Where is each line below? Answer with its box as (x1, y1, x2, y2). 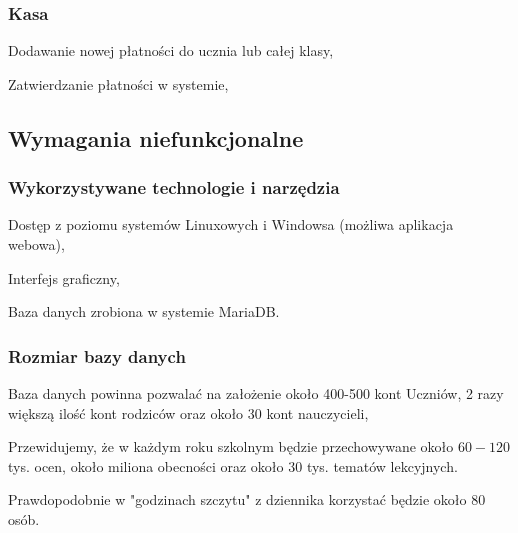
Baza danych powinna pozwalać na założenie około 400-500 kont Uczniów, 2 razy (8, 383, 504, 403)
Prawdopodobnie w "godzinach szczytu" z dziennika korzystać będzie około (8, 489, 467, 510)
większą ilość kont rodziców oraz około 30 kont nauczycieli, (8, 402, 369, 423)
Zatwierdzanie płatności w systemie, (8, 73, 229, 94)
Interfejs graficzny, (8, 267, 120, 288)
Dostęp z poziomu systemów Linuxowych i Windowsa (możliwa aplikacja (8, 214, 454, 235)
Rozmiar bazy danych (8, 343, 186, 368)
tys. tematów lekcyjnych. (306, 455, 458, 476)
